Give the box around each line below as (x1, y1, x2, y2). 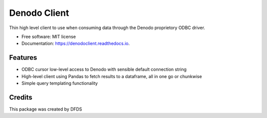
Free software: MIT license (21, 34, 76, 39)
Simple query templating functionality (21, 80, 98, 86)
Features (9, 53, 37, 62)
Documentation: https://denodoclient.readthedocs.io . (21, 40, 130, 46)
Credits (9, 93, 33, 101)
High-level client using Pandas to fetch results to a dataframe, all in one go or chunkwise (21, 73, 202, 79)
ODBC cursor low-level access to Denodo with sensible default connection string (21, 67, 187, 73)
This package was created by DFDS (9, 106, 83, 112)
